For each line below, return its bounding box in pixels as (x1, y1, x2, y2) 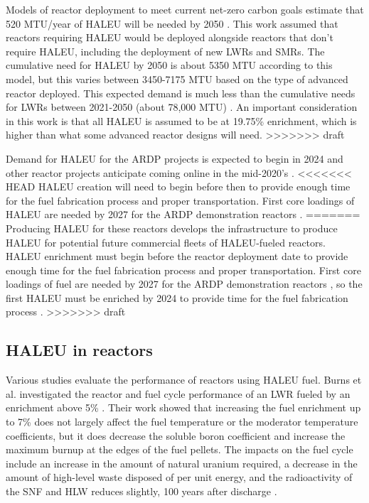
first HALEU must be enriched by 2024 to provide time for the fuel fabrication (6, 290, 348, 305)
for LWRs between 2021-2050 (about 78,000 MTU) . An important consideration (6, 99, 358, 114)
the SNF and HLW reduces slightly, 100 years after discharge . (6, 484, 277, 499)
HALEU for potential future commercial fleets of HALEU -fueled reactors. (6, 234, 326, 249)
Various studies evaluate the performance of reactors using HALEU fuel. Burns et (6, 372, 362, 387)
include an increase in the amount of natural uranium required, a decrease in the (6, 455, 358, 470)
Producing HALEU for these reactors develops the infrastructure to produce (6, 220, 338, 235)
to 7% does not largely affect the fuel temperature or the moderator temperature (6, 414, 358, 429)
